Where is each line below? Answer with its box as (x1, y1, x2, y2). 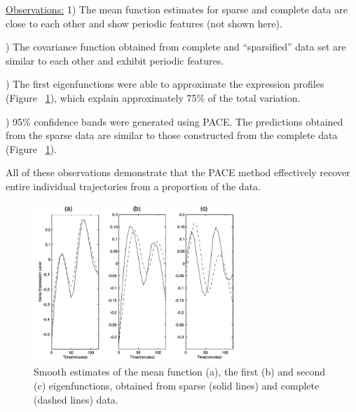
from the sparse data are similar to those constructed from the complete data (6, 128, 338, 142)
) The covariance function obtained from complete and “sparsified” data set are (6, 39, 346, 54)
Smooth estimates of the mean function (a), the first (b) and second (34, 364, 326, 379)
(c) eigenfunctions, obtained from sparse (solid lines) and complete (34, 378, 320, 393)
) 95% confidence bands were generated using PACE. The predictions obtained (6, 114, 343, 128)
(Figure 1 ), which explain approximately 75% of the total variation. (6, 90, 301, 105)
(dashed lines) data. (34, 392, 118, 406)
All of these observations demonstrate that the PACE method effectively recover (6, 165, 350, 180)
